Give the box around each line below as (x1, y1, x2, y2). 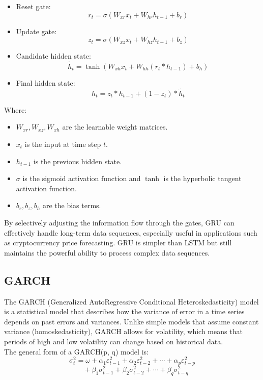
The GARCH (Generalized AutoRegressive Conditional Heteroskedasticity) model (4, 296, 259, 307)
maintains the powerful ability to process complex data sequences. (4, 247, 210, 258)
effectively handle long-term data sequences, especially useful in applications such (4, 227, 257, 238)
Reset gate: (16, 1, 51, 11)
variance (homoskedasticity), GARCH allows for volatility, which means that (4, 326, 243, 337)
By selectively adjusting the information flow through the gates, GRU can (4, 217, 235, 227)
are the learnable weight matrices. (62, 121, 168, 132)
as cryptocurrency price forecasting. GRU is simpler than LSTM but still (4, 237, 232, 248)
